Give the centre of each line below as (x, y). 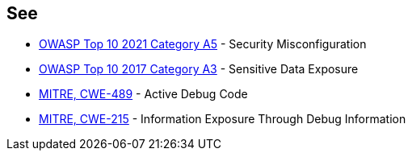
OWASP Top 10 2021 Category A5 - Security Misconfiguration (203, 44)
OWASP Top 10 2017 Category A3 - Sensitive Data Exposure (199, 69)
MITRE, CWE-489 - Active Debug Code (143, 94)
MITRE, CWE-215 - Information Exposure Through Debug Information (223, 119)
